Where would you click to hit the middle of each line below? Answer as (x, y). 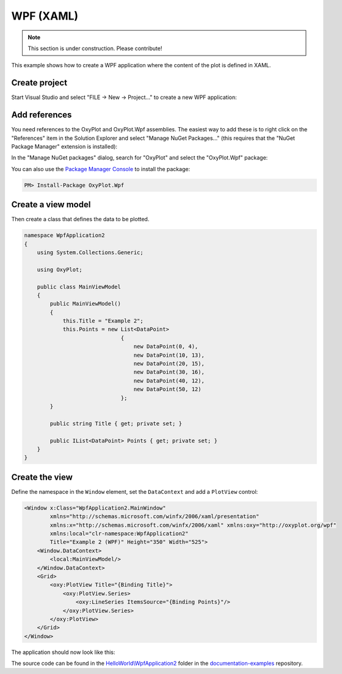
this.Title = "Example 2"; (103, 321)
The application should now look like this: (63, 652)
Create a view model (51, 205)
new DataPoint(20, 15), (169, 364)
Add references (42, 115)
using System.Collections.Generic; (90, 252)
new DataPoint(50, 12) (167, 389)
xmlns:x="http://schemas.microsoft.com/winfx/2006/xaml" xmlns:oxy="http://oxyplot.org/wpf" (193, 525)
